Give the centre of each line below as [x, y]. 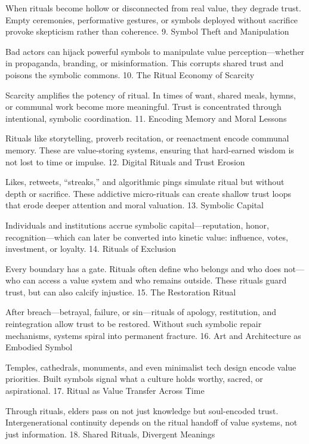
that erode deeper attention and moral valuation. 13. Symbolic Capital [135, 205]
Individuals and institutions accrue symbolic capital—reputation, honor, [137, 225]
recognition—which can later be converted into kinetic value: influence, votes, [147, 237]
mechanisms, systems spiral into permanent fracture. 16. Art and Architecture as [153, 335]
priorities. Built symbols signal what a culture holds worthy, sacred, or [134, 379]
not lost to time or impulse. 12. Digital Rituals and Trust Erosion [125, 161]
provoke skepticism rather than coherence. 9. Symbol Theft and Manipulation [147, 31]
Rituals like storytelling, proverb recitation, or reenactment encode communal [147, 138]
